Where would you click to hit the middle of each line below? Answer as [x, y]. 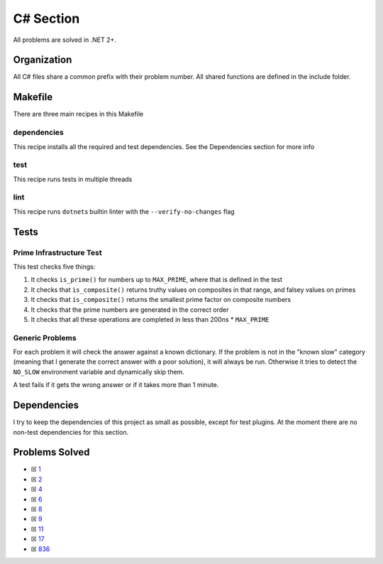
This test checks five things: [54, 266]
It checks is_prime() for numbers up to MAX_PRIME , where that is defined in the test [157, 280]
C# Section [46, 18]
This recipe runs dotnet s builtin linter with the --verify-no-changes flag [124, 211]
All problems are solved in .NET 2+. [65, 40]
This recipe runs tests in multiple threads [73, 179]
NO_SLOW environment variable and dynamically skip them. [99, 372]
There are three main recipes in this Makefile [78, 114]
